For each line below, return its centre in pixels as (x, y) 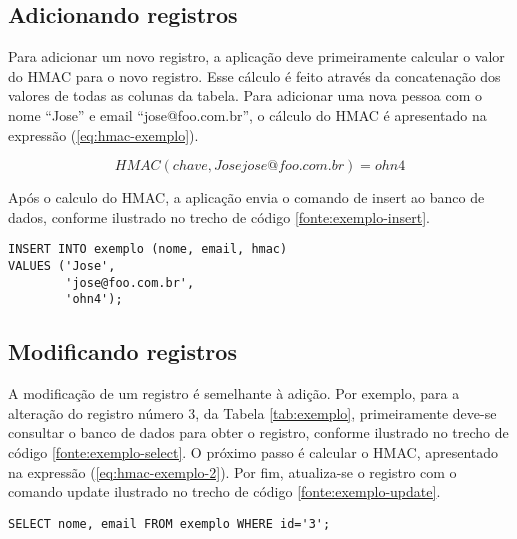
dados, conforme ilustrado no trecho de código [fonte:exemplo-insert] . (219, 216)
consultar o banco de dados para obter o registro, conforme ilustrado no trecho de (258, 432)
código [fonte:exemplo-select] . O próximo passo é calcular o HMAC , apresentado (253, 451)
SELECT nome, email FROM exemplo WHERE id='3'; (169, 523)
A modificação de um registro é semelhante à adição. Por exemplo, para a (234, 393)
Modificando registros (122, 351)
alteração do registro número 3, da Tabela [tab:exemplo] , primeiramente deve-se (252, 412)
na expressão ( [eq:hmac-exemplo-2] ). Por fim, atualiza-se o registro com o (232, 471)
